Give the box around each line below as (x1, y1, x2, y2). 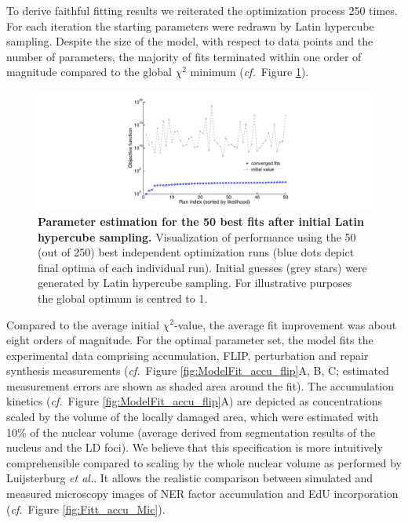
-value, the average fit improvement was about (174, 316, 397, 332)
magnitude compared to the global (6, 64, 172, 80)
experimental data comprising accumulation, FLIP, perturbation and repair (6, 347, 369, 363)
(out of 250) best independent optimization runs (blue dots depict (38, 244, 355, 260)
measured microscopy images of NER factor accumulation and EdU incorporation (6, 485, 399, 502)
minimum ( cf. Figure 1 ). (190, 64, 309, 80)
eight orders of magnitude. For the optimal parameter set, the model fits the (6, 332, 373, 348)
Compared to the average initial (6, 316, 159, 332)
